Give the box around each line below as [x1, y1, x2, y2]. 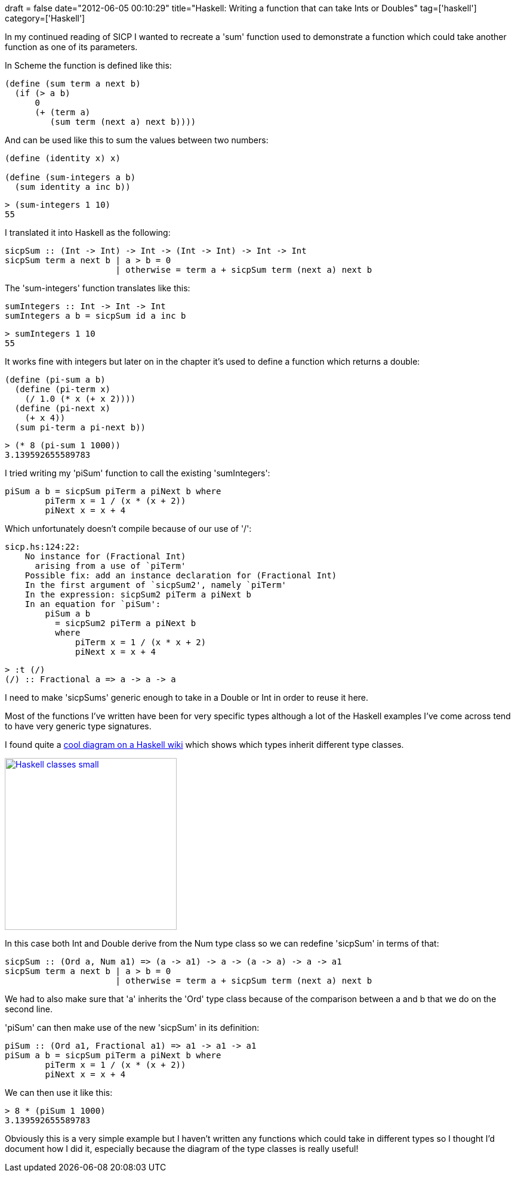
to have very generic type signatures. [5, 721, 152, 731]
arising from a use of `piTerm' [35, 561, 186, 571]
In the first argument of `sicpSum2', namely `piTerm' [24, 580, 287, 590]
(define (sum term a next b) [5, 79, 141, 88]
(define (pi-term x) [14, 384, 111, 394]
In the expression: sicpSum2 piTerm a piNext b [24, 590, 252, 599]
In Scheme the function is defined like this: [5, 60, 172, 70]
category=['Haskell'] [5, 13, 85, 23]
